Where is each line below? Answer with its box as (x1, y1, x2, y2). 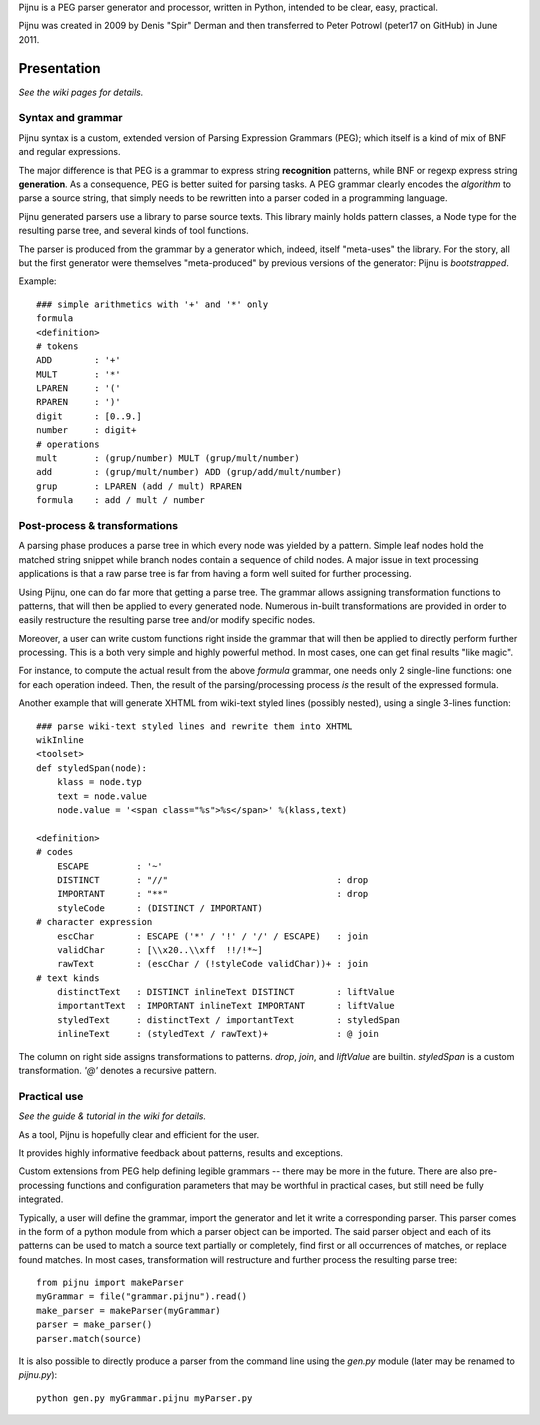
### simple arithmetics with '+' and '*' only (36, 298, 269, 310)
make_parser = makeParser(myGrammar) (36, 1305, 222, 1316)
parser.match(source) (36, 1333, 142, 1344)
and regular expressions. (18, 146, 121, 158)
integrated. (18, 1193, 64, 1205)
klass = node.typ (56, 776, 142, 788)
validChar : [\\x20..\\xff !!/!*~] (56, 944, 264, 955)
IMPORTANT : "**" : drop (56, 888, 369, 900)
